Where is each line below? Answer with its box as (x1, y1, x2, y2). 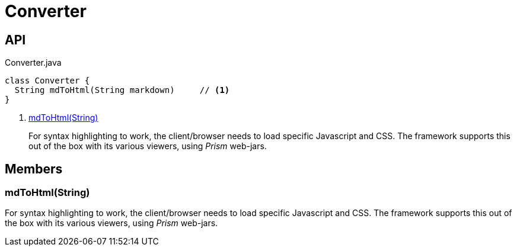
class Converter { (5, 76, 90, 86)
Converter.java (5, 57, 62, 68)
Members (5, 161, 63, 176)
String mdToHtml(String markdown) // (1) (14, 85, 230, 95)
